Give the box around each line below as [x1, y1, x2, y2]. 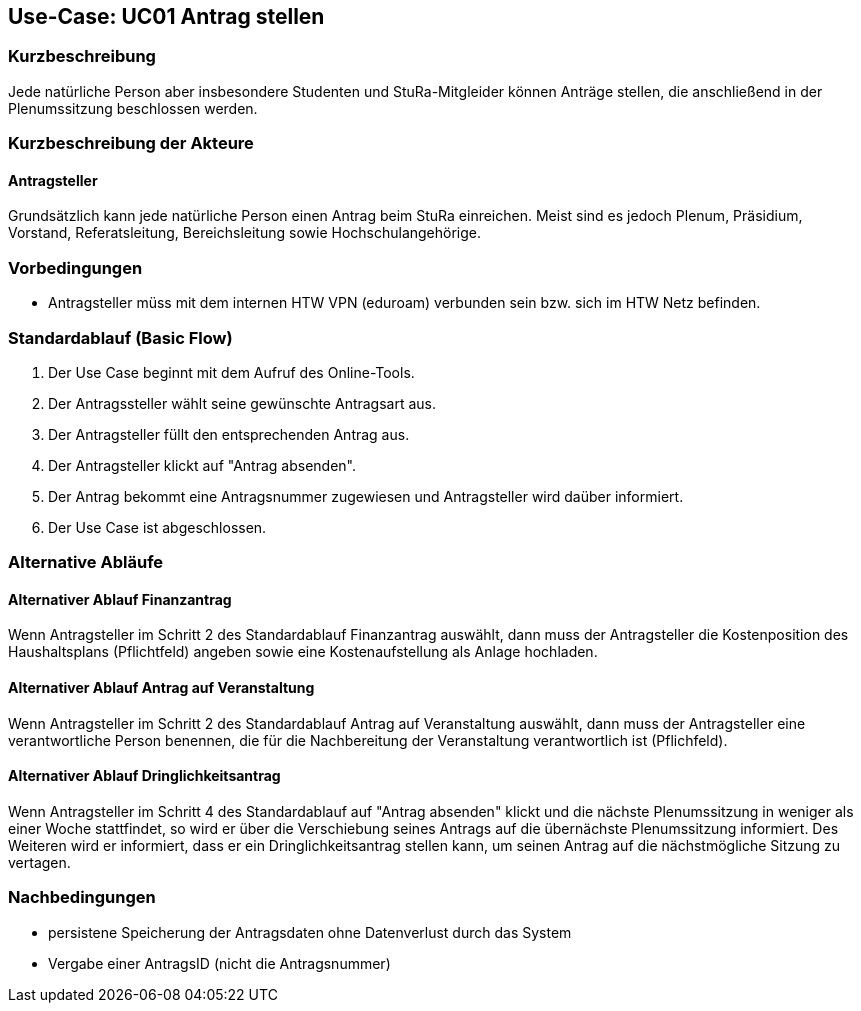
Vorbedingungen [8, 257, 143, 278]
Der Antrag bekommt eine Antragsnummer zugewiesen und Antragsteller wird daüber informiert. [48, 487, 684, 505]
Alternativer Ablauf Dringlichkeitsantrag [8, 767, 281, 785]
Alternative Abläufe [8, 552, 164, 573]
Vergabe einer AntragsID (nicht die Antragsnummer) [48, 954, 391, 972]
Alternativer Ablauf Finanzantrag [8, 590, 232, 608]
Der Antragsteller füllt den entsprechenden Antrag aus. [48, 425, 410, 443]
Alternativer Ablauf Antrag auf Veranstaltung [8, 679, 315, 697]
